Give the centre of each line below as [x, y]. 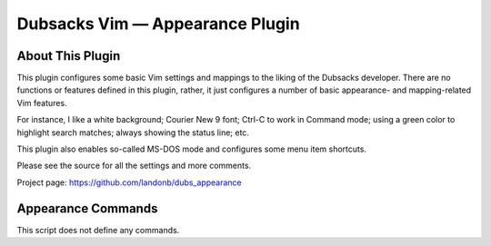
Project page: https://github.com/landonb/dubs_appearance [129, 182]
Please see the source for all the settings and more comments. [134, 166]
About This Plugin [69, 56]
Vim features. [42, 103]
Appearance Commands [87, 208]
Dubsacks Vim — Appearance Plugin [158, 24]
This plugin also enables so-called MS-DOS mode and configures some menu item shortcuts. [192, 149]
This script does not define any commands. [98, 230]
